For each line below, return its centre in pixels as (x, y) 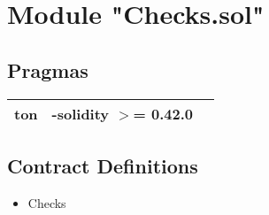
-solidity (81, 113)
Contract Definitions (103, 165)
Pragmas (48, 69)
